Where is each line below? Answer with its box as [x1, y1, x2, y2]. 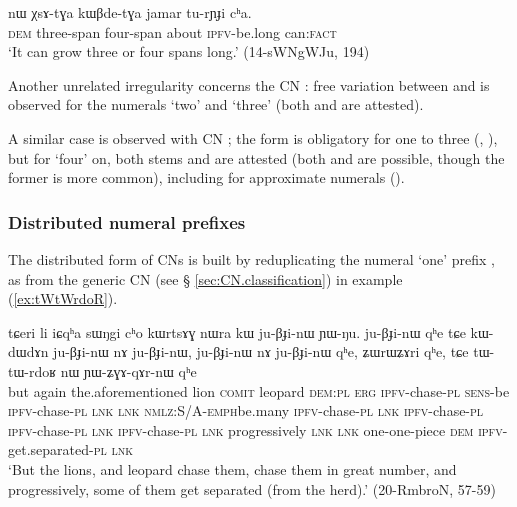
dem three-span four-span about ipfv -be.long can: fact [8, 21, 337, 42]
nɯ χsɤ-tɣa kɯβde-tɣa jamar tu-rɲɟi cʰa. [8, 2, 252, 22]
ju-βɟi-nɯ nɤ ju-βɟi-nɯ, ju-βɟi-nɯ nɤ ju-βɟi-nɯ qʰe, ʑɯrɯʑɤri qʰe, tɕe [53, 341, 469, 362]
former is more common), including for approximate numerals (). [8, 167, 405, 188]
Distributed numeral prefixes [8, 209, 246, 234]
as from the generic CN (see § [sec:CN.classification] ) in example [8, 268, 403, 289]
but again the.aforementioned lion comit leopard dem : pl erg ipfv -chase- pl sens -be [8, 380, 510, 401]
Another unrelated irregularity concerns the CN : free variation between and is [8, 74, 490, 95]
